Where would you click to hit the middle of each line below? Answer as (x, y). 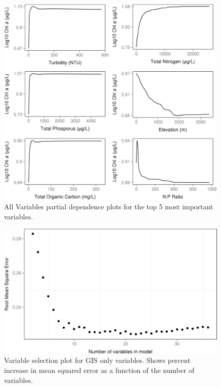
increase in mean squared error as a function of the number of (99, 370)
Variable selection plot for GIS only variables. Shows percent (97, 360)
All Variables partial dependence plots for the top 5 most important (109, 207)
